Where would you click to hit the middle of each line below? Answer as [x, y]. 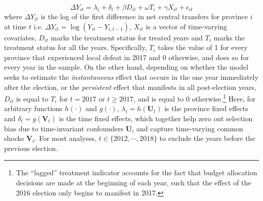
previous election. [31, 148]
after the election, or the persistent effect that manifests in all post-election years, [130, 87]
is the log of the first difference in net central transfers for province [144, 16]
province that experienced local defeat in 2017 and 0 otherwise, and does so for [127, 57]
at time [15, 26]
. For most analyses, [65, 138]
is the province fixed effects [206, 108]
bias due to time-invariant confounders [64, 128]
